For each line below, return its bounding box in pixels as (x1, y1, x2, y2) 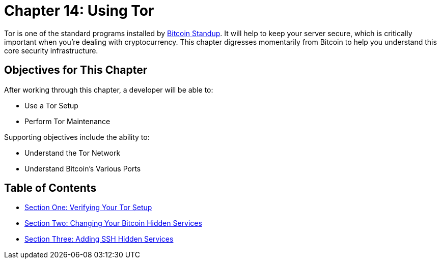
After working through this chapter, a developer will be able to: (4, 85, 213, 94)
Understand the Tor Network (24, 148, 121, 157)
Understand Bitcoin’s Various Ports (24, 164, 141, 173)
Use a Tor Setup (24, 101, 78, 110)
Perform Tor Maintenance (24, 116, 111, 126)
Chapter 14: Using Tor (4, 2, 154, 19)
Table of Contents (4, 182, 97, 195)
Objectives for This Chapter (4, 64, 148, 77)
